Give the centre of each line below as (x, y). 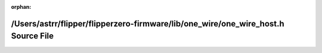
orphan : (21, 7)
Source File (32, 36)
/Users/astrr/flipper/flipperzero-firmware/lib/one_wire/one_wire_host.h (148, 24)
